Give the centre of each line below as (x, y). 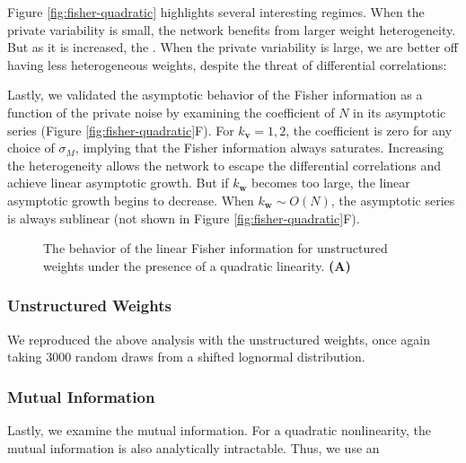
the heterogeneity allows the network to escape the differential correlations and (224, 165)
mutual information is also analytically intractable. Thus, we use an (193, 447)
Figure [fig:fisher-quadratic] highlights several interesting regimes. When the (216, 12)
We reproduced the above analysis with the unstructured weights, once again (219, 339)
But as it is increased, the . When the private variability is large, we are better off (233, 47)
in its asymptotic (400, 112)
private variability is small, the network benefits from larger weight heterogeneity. (232, 29)
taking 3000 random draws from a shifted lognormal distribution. (186, 357)
